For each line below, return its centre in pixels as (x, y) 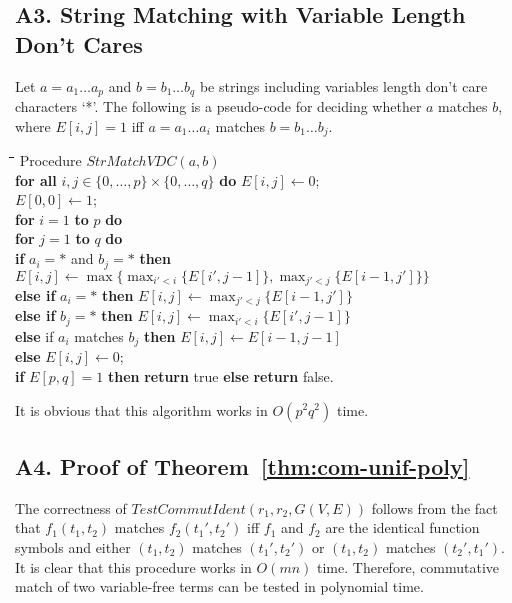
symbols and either (73, 546)
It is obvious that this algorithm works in (141, 409)
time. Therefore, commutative (408, 566)
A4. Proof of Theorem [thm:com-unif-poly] (242, 465)
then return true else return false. (220, 375)
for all (36, 179)
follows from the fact (434, 507)
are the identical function (402, 527)
